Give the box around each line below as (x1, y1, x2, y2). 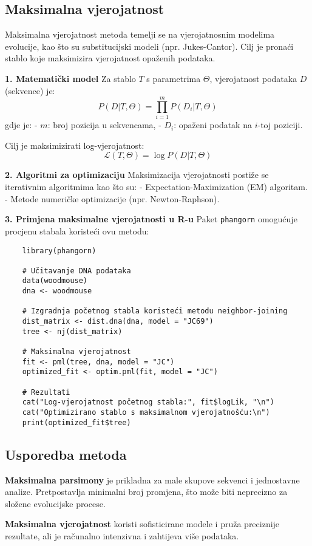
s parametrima (146, 72, 201, 84)
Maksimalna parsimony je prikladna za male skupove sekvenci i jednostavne (5, 473, 300, 486)
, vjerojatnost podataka (209, 72, 297, 84)
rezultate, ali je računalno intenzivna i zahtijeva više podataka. (5, 529, 239, 542)
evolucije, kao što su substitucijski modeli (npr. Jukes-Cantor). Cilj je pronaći (5, 39, 294, 52)
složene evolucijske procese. (5, 497, 106, 510)
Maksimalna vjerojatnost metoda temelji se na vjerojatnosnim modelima (5, 28, 275, 41)
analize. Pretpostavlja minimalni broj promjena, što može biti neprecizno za (5, 485, 288, 498)
